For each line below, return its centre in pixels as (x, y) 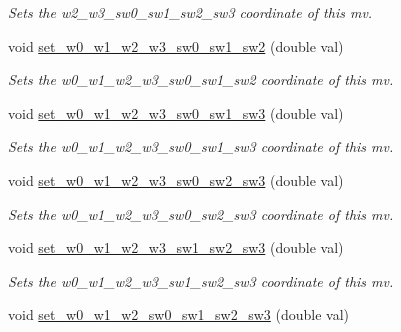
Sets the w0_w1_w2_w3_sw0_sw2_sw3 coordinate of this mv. (201, 213)
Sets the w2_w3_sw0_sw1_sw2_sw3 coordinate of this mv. (190, 12)
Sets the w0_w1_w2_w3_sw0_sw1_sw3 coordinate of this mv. (201, 146)
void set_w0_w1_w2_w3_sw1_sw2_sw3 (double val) (176, 247)
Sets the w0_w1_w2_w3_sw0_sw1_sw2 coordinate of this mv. (201, 79)
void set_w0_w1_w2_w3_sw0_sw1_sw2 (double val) (176, 45)
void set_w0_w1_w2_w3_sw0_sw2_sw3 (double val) (176, 179)
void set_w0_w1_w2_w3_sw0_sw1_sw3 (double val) (176, 112)
